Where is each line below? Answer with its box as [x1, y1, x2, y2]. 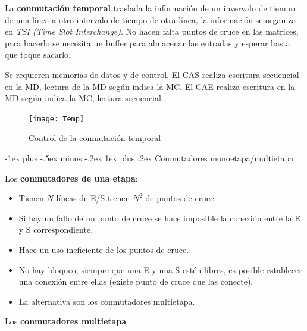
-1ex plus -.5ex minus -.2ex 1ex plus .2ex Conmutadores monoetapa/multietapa [5, 152, 294, 164]
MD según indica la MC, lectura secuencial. [5, 92, 164, 104]
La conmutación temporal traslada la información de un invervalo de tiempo [5, 2, 295, 14]
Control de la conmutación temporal [29, 132, 161, 144]
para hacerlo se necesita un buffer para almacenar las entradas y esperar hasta [5, 36, 290, 49]
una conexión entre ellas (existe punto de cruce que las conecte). [18, 275, 253, 288]
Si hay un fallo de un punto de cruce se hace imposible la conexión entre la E [18, 211, 300, 224]
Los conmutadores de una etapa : [5, 171, 138, 184]
